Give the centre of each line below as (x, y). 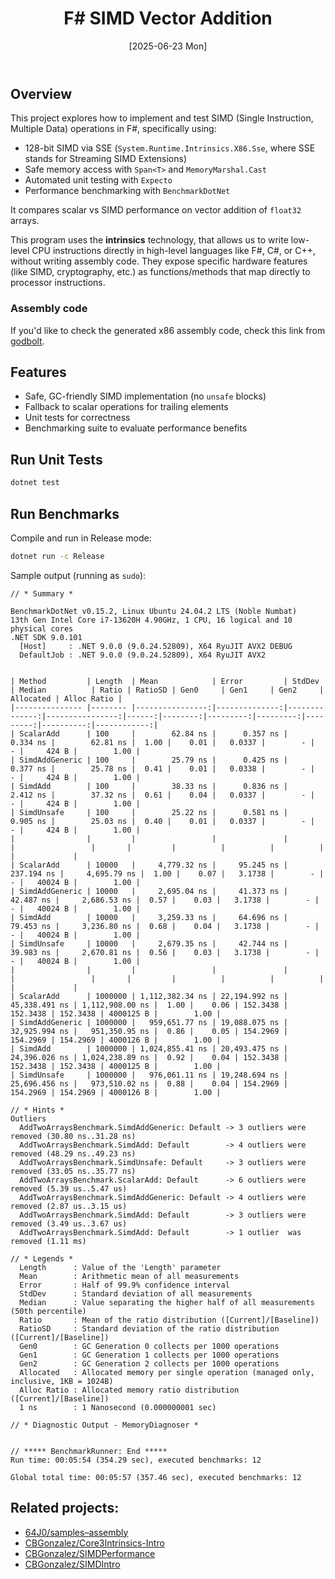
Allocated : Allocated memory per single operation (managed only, (167, 1372)
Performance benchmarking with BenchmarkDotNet (127, 191)
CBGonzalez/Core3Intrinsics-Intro (94, 1543)
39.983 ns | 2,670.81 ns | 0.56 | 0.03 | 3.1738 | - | (165, 952)
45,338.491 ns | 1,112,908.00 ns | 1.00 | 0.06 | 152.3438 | (149, 1005)
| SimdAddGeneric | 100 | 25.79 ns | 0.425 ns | (149, 760)
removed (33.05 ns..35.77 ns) (73, 1171)
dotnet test (35, 483)
